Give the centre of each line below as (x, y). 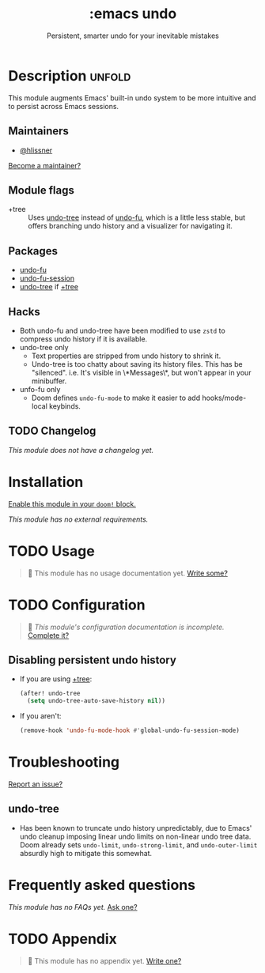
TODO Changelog (52, 431)
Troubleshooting (64, 762)
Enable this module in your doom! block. (72, 503)
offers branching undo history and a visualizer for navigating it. (131, 226)
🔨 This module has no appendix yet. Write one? (104, 960)
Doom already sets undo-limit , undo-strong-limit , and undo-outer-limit (138, 845)
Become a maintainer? (45, 165)
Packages (33, 251)
